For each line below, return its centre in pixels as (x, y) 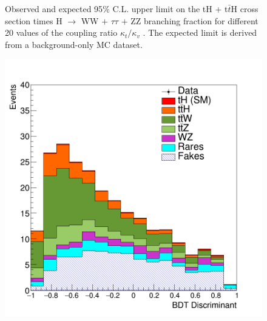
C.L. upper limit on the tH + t (170, 8)
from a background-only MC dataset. (74, 44)
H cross (245, 8)
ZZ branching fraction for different (194, 20)
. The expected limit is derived (200, 32)
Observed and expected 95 (54, 8)
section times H (34, 20)
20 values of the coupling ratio (61, 32)
